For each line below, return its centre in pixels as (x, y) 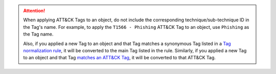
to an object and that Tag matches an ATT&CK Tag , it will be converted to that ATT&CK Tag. (119, 58)
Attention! (34, 11)
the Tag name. (38, 34)
